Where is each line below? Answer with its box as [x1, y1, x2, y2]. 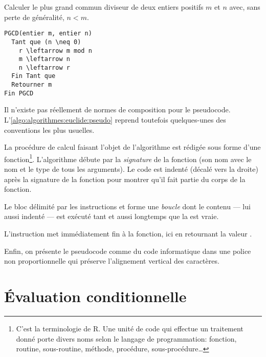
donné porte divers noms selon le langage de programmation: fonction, [16, 333, 237, 344]
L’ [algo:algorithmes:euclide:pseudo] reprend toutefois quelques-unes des [4, 114, 226, 125]
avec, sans [229, 2, 260, 12]
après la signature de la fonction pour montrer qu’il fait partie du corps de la [4, 173, 246, 184]
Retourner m [11, 81, 52, 89]
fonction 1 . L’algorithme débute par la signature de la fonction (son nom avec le [4, 152, 252, 164]
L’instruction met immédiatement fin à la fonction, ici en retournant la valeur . [4, 228, 252, 239]
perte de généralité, [4, 11, 64, 22]
